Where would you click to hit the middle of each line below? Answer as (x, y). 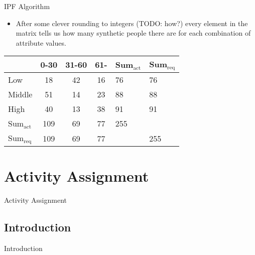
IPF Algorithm (27, 6)
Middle (20, 94)
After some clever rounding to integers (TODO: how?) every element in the (132, 23)
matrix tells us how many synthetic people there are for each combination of (133, 33)
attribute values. (41, 42)
